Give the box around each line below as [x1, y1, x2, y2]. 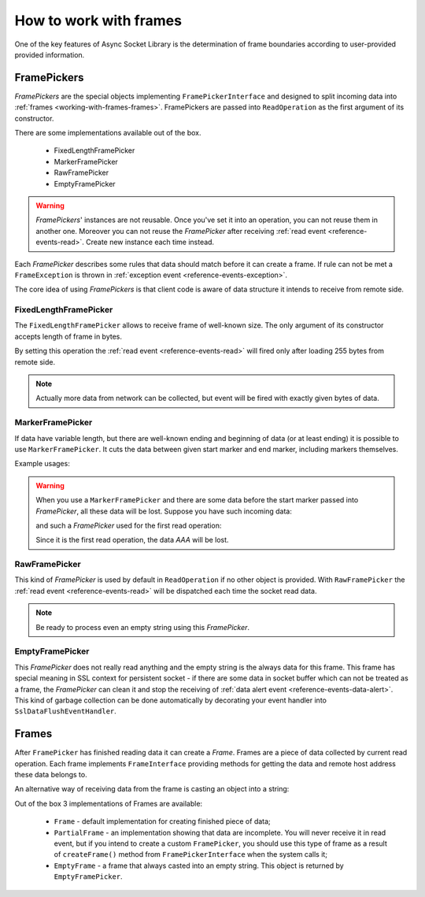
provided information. [14, 50, 85, 59]
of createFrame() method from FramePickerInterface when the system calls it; [54, 850, 328, 859]
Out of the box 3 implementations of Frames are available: [14, 799, 203, 808]
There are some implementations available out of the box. [14, 128, 201, 138]
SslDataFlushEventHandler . [14, 706, 117, 716]
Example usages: [14, 459, 70, 469]
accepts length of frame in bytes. [14, 332, 122, 341]
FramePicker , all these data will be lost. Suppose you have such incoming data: [35, 506, 293, 516]
